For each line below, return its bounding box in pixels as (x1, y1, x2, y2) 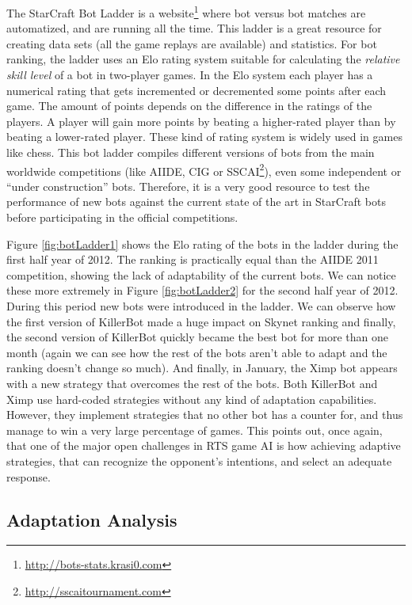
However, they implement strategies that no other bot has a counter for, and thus (6, 406, 403, 423)
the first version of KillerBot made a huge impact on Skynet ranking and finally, (6, 313, 396, 329)
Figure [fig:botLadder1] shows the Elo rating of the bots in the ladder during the (6, 235, 399, 252)
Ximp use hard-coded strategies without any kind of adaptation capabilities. (6, 390, 377, 407)
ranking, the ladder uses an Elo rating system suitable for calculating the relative (6, 51, 400, 67)
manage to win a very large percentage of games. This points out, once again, (6, 421, 383, 438)
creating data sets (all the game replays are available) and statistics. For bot (6, 35, 377, 51)
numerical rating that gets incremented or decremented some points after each (6, 82, 387, 98)
